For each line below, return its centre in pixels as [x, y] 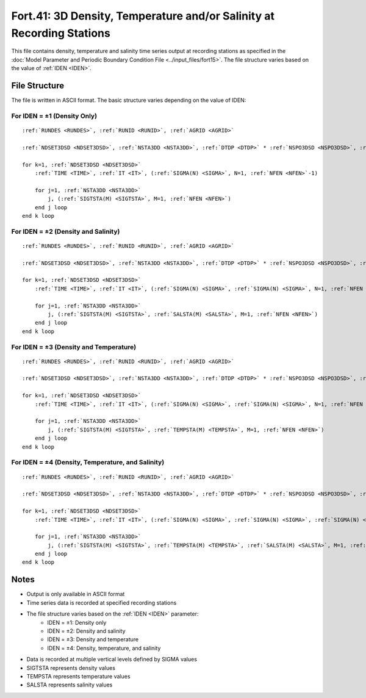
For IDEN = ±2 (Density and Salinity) [66, 231]
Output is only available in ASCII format [76, 594]
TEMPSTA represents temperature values [78, 676]
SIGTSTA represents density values [71, 667]
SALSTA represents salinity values [70, 685]
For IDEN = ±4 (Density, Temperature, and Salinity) [88, 462]
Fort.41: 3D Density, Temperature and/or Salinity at [143, 16]
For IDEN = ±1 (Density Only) [54, 116]
